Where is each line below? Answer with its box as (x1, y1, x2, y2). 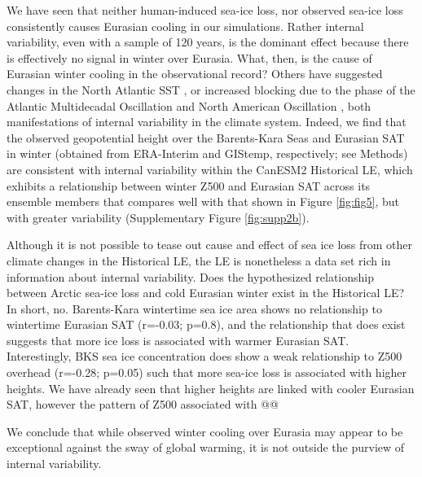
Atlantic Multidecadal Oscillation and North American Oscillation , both (7, 97, 371, 114)
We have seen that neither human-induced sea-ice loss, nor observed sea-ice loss (7, 2, 403, 18)
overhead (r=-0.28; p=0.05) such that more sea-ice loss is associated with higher (7, 364, 407, 381)
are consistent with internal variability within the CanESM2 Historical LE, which (7, 160, 413, 177)
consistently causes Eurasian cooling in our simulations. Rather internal (7, 17, 364, 34)
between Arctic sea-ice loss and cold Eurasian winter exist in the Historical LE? (7, 284, 405, 301)
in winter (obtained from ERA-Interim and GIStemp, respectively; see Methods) (7, 145, 408, 162)
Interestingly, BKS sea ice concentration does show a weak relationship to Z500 (7, 348, 402, 365)
